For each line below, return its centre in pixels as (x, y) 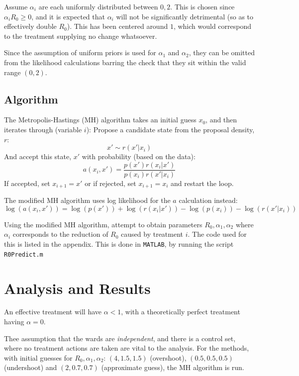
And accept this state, (38, 156)
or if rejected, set (110, 183)
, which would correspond (212, 26)
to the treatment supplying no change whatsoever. (81, 36)
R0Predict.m (24, 254)
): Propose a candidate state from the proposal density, (170, 129)
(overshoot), (168, 357)
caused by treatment (152, 234)
